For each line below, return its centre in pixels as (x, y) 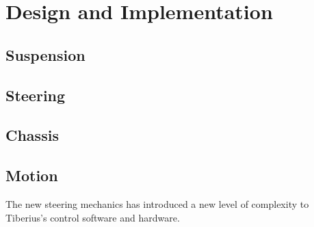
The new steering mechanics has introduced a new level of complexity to (157, 203)
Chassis (32, 135)
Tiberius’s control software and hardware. (93, 217)
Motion (32, 175)
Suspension (45, 54)
